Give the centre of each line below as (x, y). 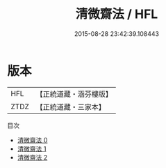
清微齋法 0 (32, 140)
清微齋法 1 (32, 149)
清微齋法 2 (32, 157)
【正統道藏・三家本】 (71, 106)
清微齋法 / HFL (117, 14)
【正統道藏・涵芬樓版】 (74, 94)
